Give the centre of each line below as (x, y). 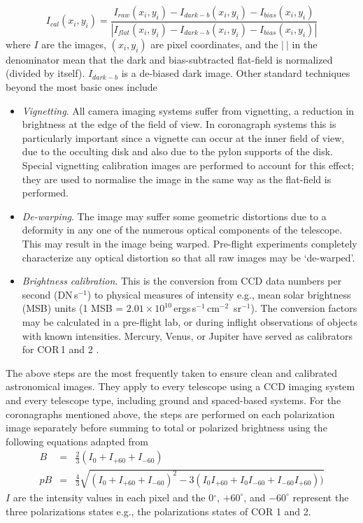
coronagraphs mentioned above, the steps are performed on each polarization (170, 414)
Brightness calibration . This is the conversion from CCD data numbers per (182, 281)
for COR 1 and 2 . (60, 349)
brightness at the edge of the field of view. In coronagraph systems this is (179, 124)
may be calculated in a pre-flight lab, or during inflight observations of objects (190, 321)
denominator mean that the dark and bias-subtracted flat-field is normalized (169, 59)
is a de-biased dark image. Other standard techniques (236, 73)
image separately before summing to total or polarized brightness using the (166, 428)
